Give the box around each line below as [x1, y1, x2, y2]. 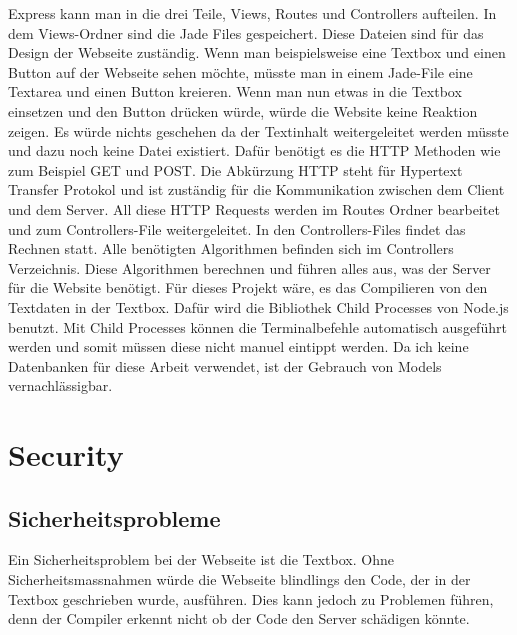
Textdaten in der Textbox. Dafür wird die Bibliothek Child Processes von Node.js [8, 296, 509, 317]
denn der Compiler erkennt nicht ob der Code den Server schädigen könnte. [8, 608, 470, 629]
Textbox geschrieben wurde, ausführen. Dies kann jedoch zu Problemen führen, [8, 588, 494, 609]
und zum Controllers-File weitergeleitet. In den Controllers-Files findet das [8, 218, 466, 239]
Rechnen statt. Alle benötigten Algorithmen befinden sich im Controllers [8, 238, 454, 259]
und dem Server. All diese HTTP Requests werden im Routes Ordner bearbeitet [8, 198, 500, 219]
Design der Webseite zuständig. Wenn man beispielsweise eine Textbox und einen [8, 42, 506, 63]
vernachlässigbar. [8, 375, 113, 396]
